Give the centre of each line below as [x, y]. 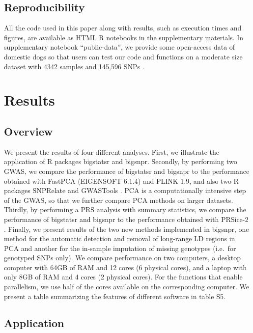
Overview [28, 131]
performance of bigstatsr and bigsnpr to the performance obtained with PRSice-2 [126, 219]
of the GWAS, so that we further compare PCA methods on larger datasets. [119, 200]
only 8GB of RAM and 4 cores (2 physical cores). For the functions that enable [123, 277]
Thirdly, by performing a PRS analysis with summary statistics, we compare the [125, 209]
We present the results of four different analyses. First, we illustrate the [112, 152]
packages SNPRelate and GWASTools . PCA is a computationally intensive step [125, 190]
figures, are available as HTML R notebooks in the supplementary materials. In [124, 37]
